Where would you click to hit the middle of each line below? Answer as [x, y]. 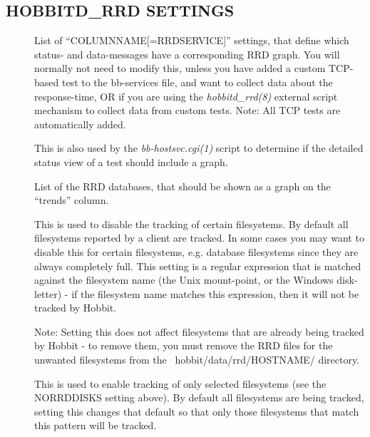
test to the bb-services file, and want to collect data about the [197, 82]
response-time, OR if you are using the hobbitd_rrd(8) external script [186, 96]
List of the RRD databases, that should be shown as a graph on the [183, 186]
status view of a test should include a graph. [131, 161]
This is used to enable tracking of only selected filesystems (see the [180, 383]
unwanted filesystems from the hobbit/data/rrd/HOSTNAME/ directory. [197, 360]
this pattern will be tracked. [96, 425]
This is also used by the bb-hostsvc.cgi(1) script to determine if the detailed [199, 148]
